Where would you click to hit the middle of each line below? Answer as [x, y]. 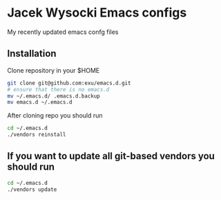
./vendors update [32, 189]
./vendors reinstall [37, 135]
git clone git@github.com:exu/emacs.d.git [69, 83]
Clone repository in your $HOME [54, 70]
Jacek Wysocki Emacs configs [97, 13]
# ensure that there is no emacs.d [58, 89]
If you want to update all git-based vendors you [111, 156]
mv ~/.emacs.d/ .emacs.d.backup [54, 96]
